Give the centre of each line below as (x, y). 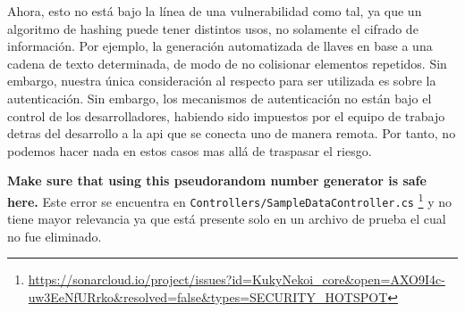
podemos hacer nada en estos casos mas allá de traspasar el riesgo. (190, 150)
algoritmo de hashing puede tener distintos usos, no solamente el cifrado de (213, 28)
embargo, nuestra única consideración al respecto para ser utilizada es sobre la (222, 81)
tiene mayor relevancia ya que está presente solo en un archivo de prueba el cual (227, 219)
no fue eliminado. (55, 236)
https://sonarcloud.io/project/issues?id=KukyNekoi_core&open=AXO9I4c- (237, 279)
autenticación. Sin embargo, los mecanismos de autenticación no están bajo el (220, 98)
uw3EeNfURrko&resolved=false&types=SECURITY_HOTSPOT (208, 297)
